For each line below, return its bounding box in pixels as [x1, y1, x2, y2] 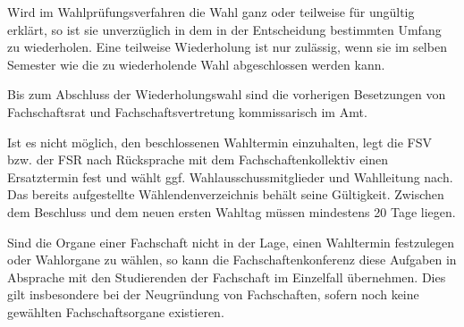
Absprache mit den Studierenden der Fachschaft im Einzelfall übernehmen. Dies [7, 267, 446, 286]
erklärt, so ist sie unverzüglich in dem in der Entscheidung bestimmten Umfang [7, 20, 442, 38]
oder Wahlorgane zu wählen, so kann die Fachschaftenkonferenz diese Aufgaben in [7, 250, 457, 269]
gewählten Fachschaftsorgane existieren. [7, 302, 224, 321]
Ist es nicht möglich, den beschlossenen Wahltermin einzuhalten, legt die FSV [7, 132, 433, 151]
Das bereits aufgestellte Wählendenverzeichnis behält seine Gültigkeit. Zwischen [7, 185, 444, 204]
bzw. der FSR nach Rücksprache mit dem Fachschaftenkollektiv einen [7, 150, 389, 169]
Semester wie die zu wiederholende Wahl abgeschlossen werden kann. [7, 54, 385, 73]
